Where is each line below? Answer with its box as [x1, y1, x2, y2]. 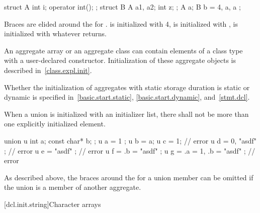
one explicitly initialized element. [4, 118, 106, 129]
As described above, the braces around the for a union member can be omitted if [4, 172, 253, 182]
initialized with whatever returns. [4, 28, 107, 39]
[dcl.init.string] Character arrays [4, 198, 101, 209]
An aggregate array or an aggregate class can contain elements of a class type [4, 45, 243, 55]
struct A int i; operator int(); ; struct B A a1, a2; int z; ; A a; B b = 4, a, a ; [4, 2, 241, 12]
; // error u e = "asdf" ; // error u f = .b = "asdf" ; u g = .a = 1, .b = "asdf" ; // [4, 145, 255, 156]
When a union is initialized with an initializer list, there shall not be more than [4, 108, 249, 119]
